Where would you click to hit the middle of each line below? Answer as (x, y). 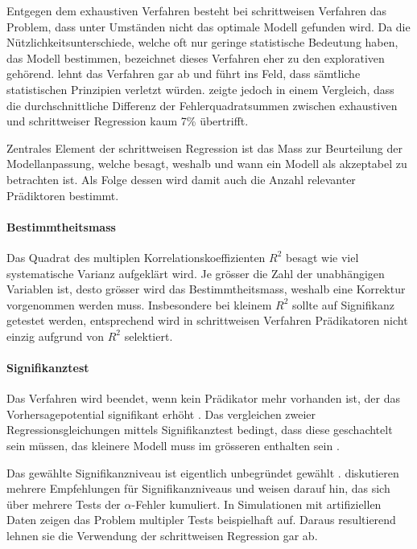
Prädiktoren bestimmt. (63, 195)
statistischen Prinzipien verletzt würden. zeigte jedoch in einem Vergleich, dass (200, 89)
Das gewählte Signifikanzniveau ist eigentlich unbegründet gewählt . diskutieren (203, 472)
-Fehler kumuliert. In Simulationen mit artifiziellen (256, 504)
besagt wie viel (322, 257)
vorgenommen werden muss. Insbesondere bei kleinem (139, 304)
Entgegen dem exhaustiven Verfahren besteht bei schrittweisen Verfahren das (197, 10)
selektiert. (149, 336)
